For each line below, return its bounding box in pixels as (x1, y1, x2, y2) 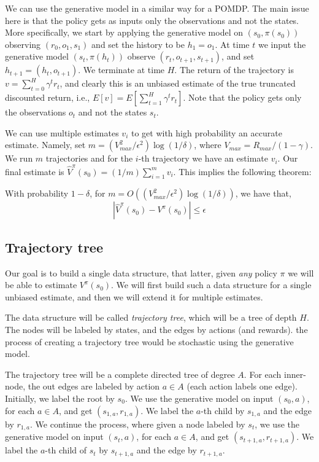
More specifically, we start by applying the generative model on (5, 26, 243, 39)
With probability (5, 187, 69, 200)
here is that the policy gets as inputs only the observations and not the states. (5, 14, 299, 26)
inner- (284, 367, 306, 380)
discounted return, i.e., (5, 91, 90, 104)
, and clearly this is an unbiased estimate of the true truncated (60, 77, 296, 90)
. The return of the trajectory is (174, 63, 294, 76)
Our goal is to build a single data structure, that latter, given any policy (5, 266, 277, 279)
